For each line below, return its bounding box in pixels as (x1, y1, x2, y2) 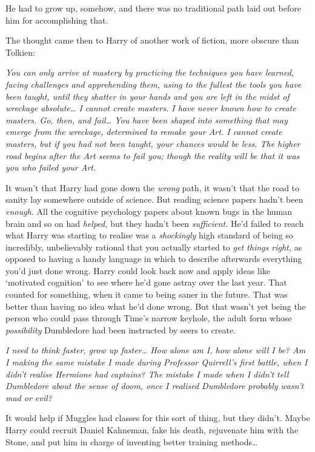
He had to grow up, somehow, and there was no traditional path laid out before (5, 2, 301, 14)
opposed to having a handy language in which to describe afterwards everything (5, 252, 302, 265)
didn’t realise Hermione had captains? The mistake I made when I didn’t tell (5, 367, 289, 380)
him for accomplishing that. (5, 13, 108, 26)
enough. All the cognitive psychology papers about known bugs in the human (5, 205, 293, 217)
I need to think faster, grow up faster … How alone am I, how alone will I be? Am (5, 344, 306, 356)
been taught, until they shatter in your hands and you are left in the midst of (5, 90, 290, 102)
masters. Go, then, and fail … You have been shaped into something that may (5, 113, 288, 126)
